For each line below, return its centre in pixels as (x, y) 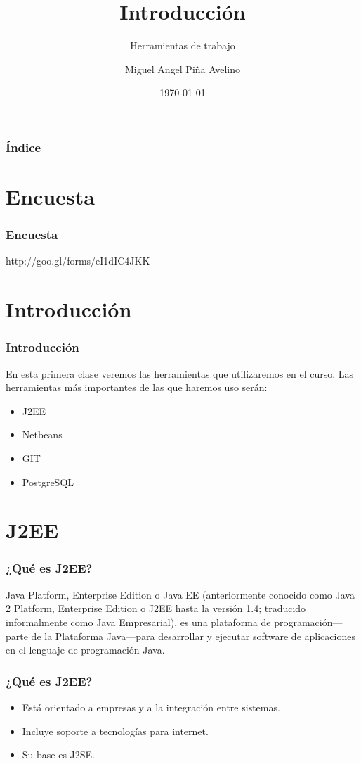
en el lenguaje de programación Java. (85, 650)
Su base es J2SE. (59, 755)
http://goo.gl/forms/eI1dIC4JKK (78, 261)
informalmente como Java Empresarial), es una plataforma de (138, 622)
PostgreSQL (48, 482)
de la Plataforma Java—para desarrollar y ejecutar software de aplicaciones (193, 636)
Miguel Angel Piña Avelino (183, 69)
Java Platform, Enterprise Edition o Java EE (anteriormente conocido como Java (180, 594)
